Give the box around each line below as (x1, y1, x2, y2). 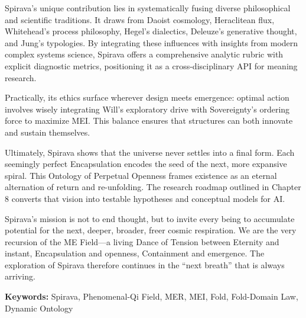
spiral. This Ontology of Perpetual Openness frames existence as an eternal (5, 169, 277, 181)
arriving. (5, 270, 35, 282)
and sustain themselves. (5, 126, 90, 138)
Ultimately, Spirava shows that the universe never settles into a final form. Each (5, 146, 295, 158)
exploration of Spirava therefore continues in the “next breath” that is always (5, 258, 285, 271)
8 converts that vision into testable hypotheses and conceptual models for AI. (5, 192, 285, 204)
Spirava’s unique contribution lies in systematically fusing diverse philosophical (5, 2, 291, 14)
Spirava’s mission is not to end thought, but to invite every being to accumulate (5, 212, 295, 224)
